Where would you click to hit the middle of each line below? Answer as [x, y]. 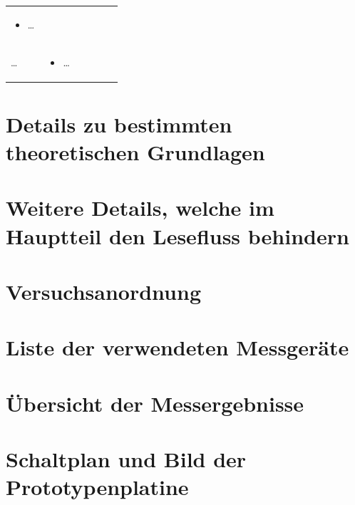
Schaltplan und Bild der [126, 459]
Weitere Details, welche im [140, 208]
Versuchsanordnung [103, 291]
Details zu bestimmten [119, 124]
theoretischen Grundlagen [135, 152]
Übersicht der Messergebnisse [155, 403]
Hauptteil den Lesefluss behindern [177, 235]
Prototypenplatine [97, 487]
